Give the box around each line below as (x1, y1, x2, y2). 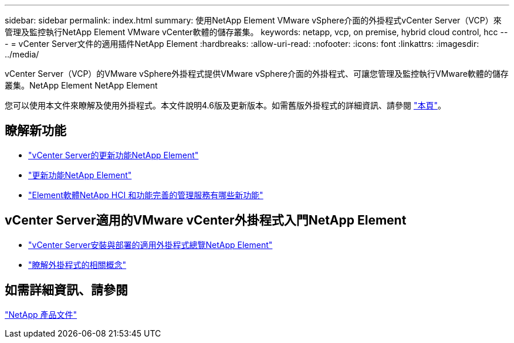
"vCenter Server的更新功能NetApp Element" (28, 150, 199, 160)
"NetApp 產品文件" (5, 309, 77, 320)
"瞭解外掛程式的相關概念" (28, 259, 127, 270)
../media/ (5, 49, 39, 59)
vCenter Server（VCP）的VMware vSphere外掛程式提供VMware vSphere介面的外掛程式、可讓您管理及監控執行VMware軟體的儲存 (5, 69, 509, 79)
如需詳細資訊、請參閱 (5, 283, 128, 298)
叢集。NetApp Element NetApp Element (5, 80, 158, 90)
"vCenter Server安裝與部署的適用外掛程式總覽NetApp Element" (28, 239, 273, 250)
